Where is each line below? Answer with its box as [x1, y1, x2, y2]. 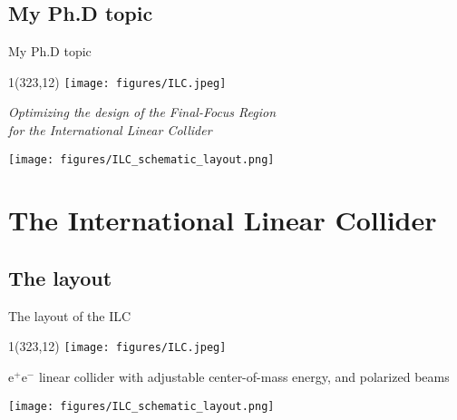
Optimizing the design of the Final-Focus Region [8, 103, 277, 122]
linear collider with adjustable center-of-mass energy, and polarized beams [38, 367, 450, 386]
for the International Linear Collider [8, 121, 212, 140]
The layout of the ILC [8, 306, 131, 325]
